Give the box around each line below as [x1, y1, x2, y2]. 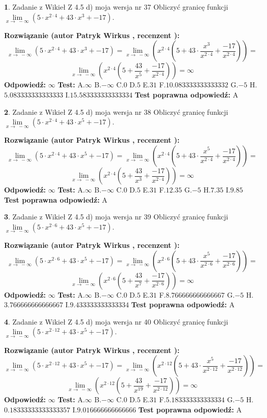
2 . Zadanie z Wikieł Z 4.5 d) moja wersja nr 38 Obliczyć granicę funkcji [4, 106, 228, 117]
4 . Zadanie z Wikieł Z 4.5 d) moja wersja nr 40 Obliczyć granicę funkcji [4, 316, 228, 327]
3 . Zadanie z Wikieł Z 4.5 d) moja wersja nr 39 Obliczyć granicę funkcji [4, 211, 228, 222]
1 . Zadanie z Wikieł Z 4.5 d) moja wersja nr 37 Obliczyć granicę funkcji [4, 2, 228, 12]
